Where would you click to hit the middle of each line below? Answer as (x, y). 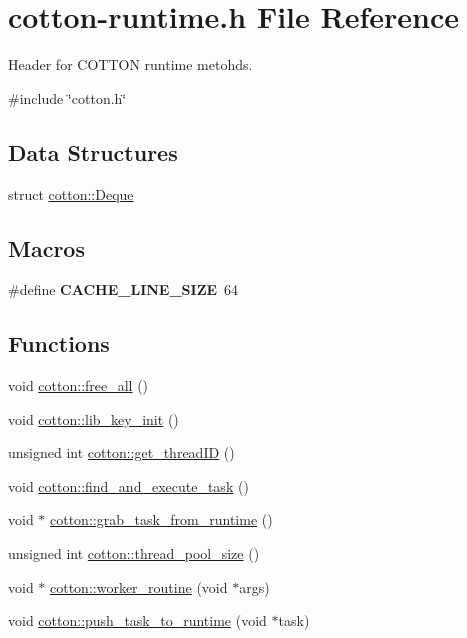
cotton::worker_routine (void (139, 586)
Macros (46, 247)
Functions (59, 343)
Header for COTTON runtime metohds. (130, 64)
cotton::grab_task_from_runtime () (161, 519)
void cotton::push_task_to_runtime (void (137, 620)
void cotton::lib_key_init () (93, 418)
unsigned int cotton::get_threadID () (121, 452)
